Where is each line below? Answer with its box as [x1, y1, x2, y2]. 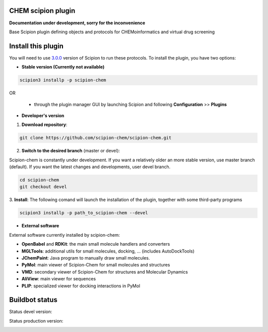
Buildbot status [9, 296, 58, 304]
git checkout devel [19, 184, 67, 190]
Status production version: [9, 318, 64, 324]
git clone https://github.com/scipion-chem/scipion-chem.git [19, 135, 172, 141]
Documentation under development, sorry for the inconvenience [9, 20, 145, 26]
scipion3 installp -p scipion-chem [19, 77, 106, 83]
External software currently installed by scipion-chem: [9, 232, 120, 238]
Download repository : [21, 122, 67, 128]
